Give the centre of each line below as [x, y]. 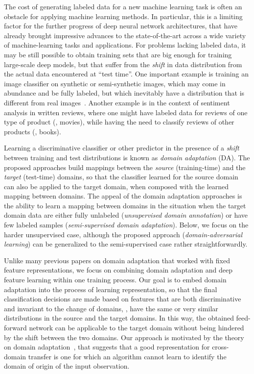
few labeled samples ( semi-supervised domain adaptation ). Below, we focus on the [126, 225]
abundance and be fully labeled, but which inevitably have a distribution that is [124, 93]
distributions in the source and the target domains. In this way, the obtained [119, 318]
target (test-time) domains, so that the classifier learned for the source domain [121, 177]
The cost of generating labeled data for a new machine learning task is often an [123, 6]
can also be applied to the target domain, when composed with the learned [116, 186]
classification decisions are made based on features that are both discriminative [123, 299]
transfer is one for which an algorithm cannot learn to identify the [127, 356]
